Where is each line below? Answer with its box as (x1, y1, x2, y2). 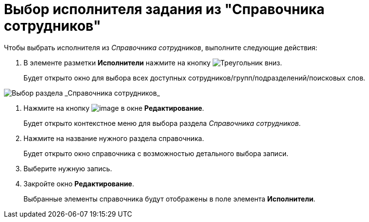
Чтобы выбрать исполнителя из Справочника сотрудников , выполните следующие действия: (4, 43, 318, 52)
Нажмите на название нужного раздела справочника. (23, 134, 204, 142)
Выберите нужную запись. (23, 164, 112, 173)
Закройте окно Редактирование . (23, 179, 134, 188)
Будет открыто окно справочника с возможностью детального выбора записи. (23, 149, 288, 158)
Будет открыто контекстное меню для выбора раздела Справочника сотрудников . (23, 119, 301, 127)
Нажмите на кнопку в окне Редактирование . (23, 103, 204, 112)
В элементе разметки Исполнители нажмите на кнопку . (23, 58, 282, 67)
